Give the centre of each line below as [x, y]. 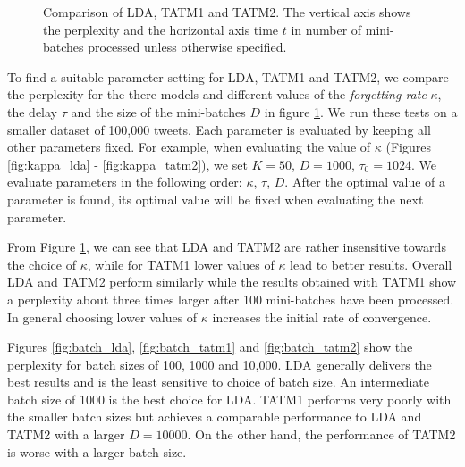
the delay [32, 111]
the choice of [42, 264]
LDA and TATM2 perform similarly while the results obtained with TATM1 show [232, 282]
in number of [326, 29]
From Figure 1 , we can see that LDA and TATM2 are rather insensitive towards [227, 247]
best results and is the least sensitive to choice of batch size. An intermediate [218, 382]
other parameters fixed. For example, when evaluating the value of [189, 147]
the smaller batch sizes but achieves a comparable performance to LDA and [215, 417]
